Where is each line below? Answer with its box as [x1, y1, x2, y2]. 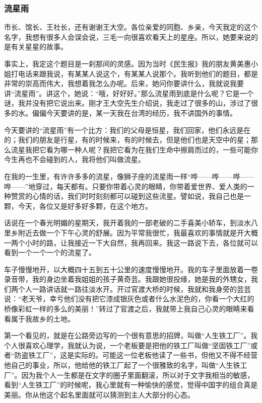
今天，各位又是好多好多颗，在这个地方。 [18, 200, 152, 211]
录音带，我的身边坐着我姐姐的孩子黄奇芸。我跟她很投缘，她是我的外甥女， [4, 274, 251, 284]
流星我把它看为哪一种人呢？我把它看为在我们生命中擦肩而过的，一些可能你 [11, 144, 258, 154]
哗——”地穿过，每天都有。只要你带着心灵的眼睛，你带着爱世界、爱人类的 [4, 181, 247, 191]
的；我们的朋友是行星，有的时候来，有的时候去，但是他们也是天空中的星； [4, 134, 251, 145]
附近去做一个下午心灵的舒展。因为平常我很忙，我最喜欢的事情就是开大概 [18, 227, 258, 237]
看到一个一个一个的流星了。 [4, 247, 96, 258]
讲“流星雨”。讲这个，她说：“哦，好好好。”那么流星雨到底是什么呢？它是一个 [4, 88, 254, 98]
